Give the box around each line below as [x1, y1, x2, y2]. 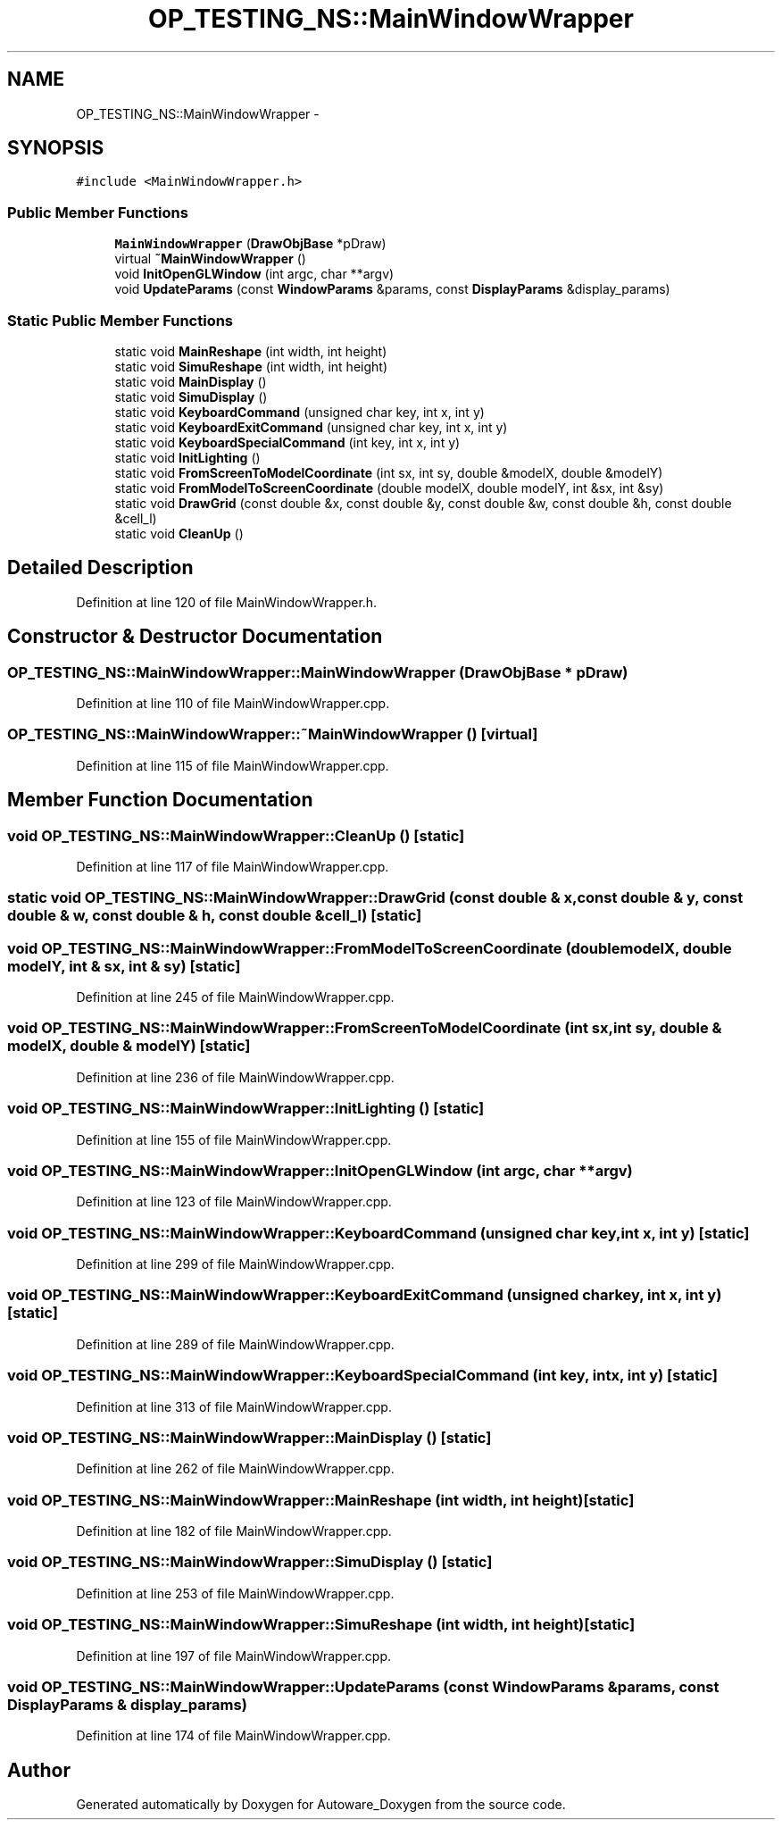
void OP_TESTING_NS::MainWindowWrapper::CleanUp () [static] [7, 826, 465, 845]
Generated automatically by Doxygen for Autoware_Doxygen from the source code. [76, 1797, 566, 1813]
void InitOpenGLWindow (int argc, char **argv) [114, 266, 395, 282]
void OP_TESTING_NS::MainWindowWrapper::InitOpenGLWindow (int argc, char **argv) [7, 1161, 633, 1180]
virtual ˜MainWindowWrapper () [114, 251, 306, 267]
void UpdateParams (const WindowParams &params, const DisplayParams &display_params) [114, 281, 670, 297]
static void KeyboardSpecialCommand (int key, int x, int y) [114, 434, 461, 450]
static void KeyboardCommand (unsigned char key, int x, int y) [114, 404, 485, 420]
